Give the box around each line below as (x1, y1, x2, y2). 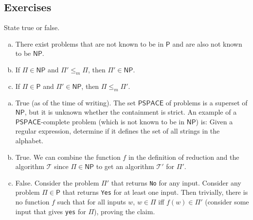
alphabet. (15, 135, 43, 145)
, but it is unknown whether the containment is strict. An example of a (24, 107, 237, 117)
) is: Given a (196, 116, 233, 126)
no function (15, 197, 50, 207)
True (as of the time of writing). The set (15, 97, 136, 107)
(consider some (205, 197, 249, 207)
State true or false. (4, 22, 60, 33)
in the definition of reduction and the (128, 152, 239, 162)
